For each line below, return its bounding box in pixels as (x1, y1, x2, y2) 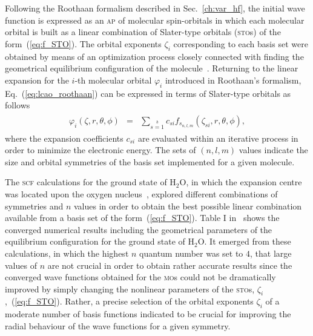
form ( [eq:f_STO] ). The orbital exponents (5, 37, 162, 50)
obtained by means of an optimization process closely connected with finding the (5, 50, 304, 62)
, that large (250, 246, 292, 259)
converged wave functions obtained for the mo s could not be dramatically (5, 271, 276, 283)
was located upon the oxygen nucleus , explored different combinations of (5, 187, 278, 200)
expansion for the (5, 73, 69, 86)
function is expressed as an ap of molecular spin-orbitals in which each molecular (5, 13, 305, 26)
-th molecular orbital (74, 73, 152, 86)
